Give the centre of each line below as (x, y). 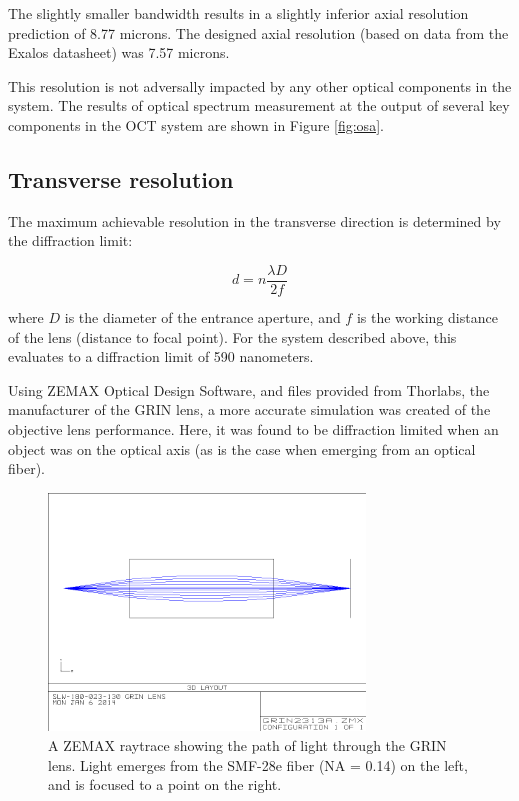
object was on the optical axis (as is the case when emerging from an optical (242, 448)
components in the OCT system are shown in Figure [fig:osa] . (196, 124)
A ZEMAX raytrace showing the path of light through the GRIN (247, 745)
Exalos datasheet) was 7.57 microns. (119, 52)
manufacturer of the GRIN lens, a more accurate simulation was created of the (249, 409)
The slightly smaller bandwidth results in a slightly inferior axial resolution (238, 13)
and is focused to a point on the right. (165, 784)
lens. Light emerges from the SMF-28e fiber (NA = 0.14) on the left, (258, 764)
